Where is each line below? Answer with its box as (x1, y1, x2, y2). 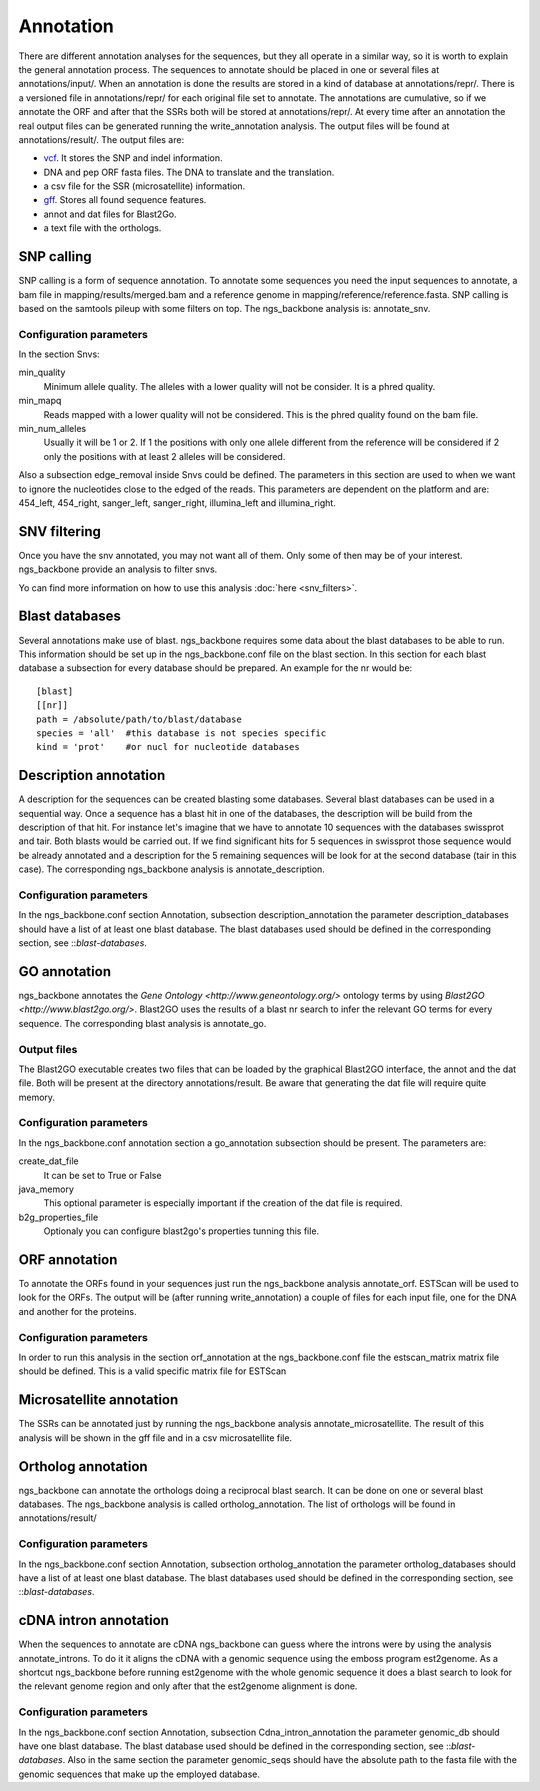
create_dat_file (18, 1155, 79, 1167)
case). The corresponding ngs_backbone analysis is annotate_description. (18, 863, 325, 875)
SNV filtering (18, 523, 102, 540)
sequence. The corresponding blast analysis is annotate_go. (18, 1017, 267, 1029)
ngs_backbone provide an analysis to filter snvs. (18, 563, 218, 575)
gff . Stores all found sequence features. (43, 194, 207, 206)
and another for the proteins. (18, 1305, 137, 1317)
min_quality (18, 366, 66, 379)
